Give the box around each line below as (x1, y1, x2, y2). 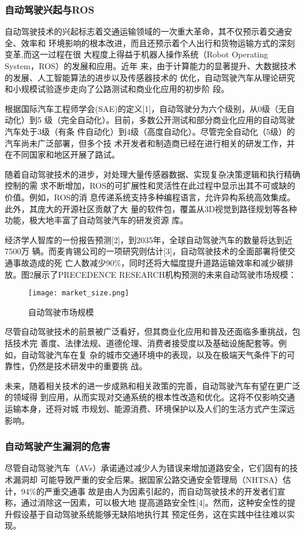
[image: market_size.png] (28, 289, 129, 298)
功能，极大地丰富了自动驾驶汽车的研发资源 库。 (5, 214, 188, 226)
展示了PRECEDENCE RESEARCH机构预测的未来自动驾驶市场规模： (33, 268, 297, 280)
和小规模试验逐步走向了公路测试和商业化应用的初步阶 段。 (5, 83, 229, 95)
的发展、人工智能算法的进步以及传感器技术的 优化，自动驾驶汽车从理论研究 (5, 71, 295, 83)
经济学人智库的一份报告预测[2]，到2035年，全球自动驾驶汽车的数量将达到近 (5, 233, 293, 246)
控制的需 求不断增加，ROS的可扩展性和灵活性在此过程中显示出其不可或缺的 (5, 179, 296, 192)
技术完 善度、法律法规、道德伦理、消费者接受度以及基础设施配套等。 (12, 336, 279, 349)
